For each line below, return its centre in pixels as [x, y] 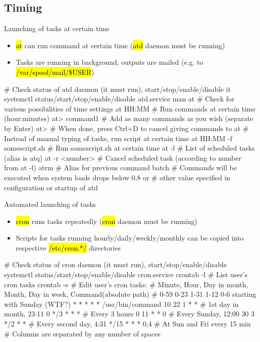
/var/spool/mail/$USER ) [55, 72]
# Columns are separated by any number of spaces [82, 333]
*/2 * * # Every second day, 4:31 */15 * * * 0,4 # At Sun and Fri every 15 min [127, 324]
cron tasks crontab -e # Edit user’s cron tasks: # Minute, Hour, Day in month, [126, 284]
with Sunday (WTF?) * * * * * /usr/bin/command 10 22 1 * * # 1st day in [121, 304]
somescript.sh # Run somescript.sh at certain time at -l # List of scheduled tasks [129, 148]
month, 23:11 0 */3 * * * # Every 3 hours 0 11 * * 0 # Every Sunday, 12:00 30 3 [129, 314]
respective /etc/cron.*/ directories [68, 247]
